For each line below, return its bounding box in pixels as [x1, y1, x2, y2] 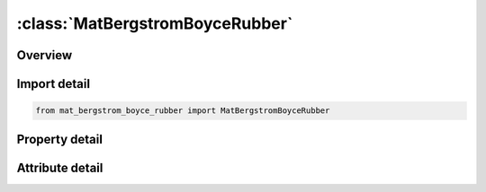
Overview [16, 48, 73, 63]
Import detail [16, 76, 90, 92]
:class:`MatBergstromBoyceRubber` [16, 13, 293, 33]
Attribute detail [16, 160, 103, 175]
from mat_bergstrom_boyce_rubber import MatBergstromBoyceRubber [35, 106, 330, 116]
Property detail [16, 131, 103, 147]
